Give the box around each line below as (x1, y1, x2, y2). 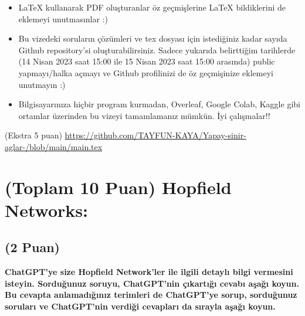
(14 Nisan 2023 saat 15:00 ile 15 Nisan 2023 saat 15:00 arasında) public (18, 55, 275, 67)
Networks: (5, 198, 88, 222)
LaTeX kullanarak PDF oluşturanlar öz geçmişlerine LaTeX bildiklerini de (18, 1, 286, 13)
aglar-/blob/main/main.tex (5, 140, 103, 152)
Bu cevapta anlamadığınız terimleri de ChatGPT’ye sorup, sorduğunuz (5, 288, 297, 301)
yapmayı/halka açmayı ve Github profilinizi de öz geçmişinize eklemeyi (18, 66, 273, 79)
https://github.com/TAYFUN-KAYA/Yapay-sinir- (65, 129, 246, 141)
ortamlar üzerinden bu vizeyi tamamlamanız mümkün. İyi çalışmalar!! (18, 109, 270, 121)
